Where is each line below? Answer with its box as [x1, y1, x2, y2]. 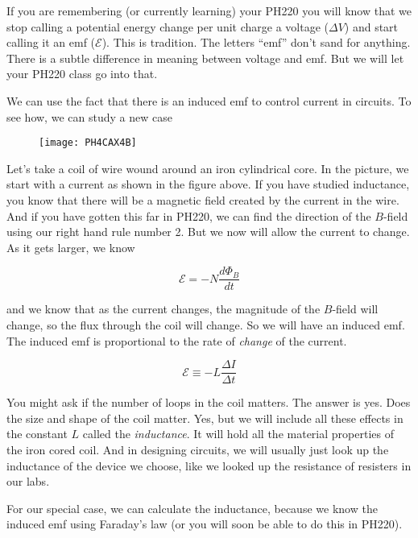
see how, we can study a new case [6, 108, 172, 125]
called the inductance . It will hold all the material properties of [82, 425, 394, 442]
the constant [6, 425, 68, 442]
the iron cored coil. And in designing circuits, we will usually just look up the [6, 441, 389, 458]
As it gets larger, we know [6, 238, 135, 255]
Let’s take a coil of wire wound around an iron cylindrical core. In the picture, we [6, 159, 409, 176]
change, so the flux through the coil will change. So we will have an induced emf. [6, 317, 405, 333]
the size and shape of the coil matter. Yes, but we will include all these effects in [6, 409, 404, 426]
